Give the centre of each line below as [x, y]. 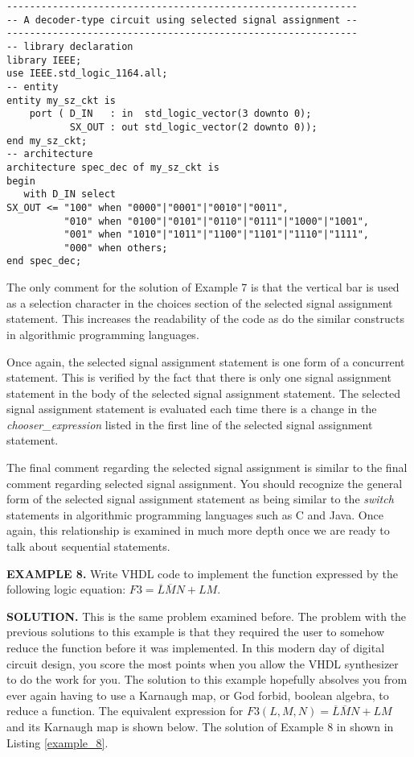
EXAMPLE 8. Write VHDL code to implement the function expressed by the [202, 573]
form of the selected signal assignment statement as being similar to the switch [200, 499]
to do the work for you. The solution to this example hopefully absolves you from [207, 679]
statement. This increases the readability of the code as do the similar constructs [205, 319]
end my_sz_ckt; [47, 141]
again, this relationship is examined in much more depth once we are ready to [198, 530]
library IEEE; [44, 60]
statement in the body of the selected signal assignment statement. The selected [204, 393]
